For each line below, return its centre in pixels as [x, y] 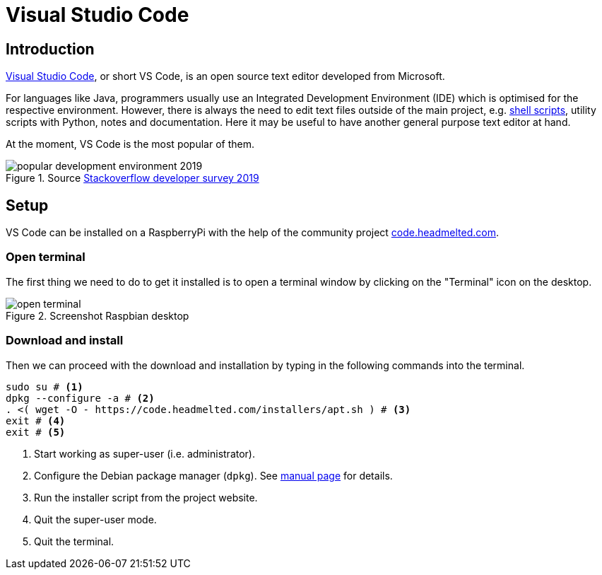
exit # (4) [36, 420]
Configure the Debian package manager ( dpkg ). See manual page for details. [213, 475]
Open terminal [46, 257]
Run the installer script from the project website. [146, 497]
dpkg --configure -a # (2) [80, 398]
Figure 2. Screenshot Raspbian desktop [98, 315]
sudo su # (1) [45, 387]
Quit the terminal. [74, 541]
